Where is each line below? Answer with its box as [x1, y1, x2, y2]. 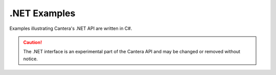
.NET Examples [9, 8, 76, 19]
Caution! [23, 39, 42, 45]
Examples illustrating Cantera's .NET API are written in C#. [9, 25, 132, 31]
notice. [23, 56, 38, 62]
